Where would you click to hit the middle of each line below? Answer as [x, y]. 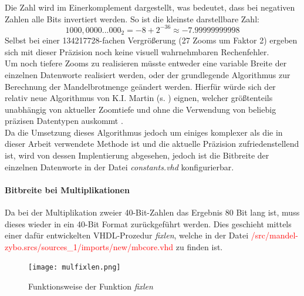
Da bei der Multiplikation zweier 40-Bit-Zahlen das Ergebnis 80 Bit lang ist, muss [152, 212]
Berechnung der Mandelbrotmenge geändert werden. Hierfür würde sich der [140, 86]
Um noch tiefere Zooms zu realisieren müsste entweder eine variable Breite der [146, 63]
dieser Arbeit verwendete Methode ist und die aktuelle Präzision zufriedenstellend [152, 144]
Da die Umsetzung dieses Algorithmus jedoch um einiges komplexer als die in [144, 132]
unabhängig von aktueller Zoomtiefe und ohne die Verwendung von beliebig [141, 109]
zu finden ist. [199, 246]
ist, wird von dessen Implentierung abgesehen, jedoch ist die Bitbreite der [137, 155]
